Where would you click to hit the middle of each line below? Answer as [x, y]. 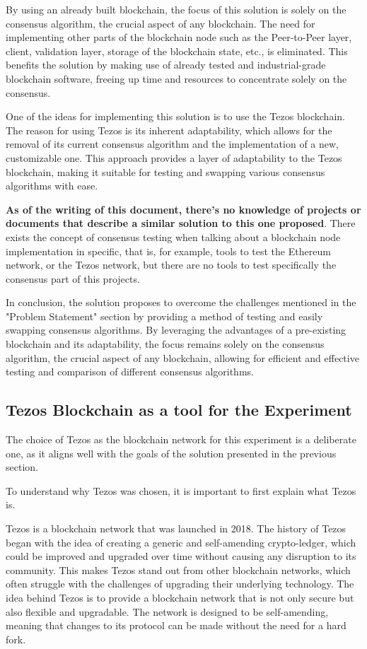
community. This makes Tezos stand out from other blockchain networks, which [178, 569]
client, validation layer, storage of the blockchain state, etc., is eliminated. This [177, 51]
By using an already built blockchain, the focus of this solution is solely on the [176, 9]
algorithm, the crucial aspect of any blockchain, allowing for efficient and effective [182, 357]
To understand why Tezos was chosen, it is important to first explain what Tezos [181, 490]
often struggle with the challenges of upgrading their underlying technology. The [180, 584]
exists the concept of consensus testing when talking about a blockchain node [173, 236]
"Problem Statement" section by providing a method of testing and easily [164, 316]
